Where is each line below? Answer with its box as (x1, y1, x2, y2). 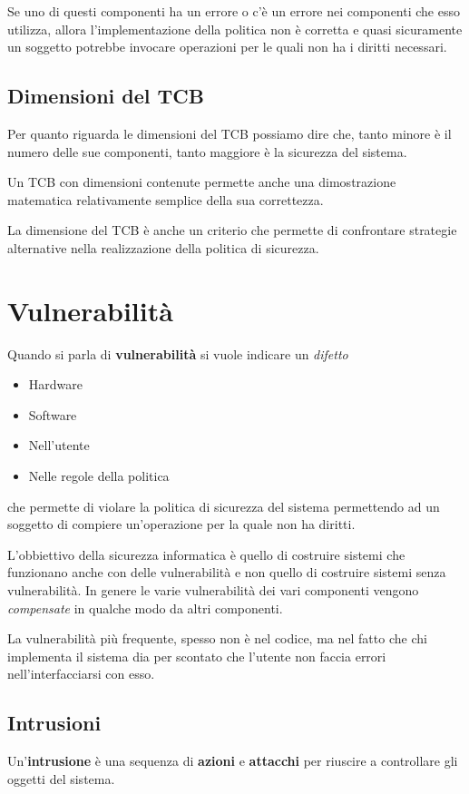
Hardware (28, 375, 83, 394)
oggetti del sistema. (7, 769, 115, 788)
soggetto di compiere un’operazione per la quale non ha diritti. (7, 515, 356, 534)
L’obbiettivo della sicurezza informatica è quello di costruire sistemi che (7, 544, 405, 564)
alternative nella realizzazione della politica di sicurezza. (7, 238, 319, 257)
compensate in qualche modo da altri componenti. (7, 598, 283, 617)
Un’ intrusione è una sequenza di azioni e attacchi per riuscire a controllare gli (7, 751, 458, 770)
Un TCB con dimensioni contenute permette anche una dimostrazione (7, 172, 396, 191)
